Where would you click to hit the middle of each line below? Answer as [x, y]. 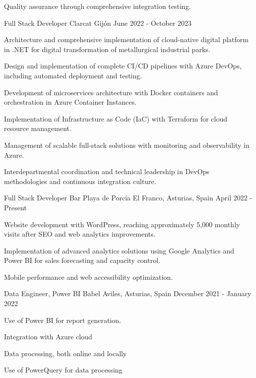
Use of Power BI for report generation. [63, 320]
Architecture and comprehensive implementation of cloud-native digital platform [126, 39]
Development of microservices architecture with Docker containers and [111, 92]
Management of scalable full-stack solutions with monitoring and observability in [127, 145]
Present [15, 207]
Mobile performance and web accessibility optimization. [89, 277]
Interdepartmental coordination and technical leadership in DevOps [107, 171]
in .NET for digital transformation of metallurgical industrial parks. [107, 49]
